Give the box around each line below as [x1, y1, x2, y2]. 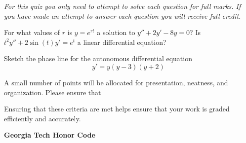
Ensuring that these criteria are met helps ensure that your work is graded [4, 104, 230, 114]
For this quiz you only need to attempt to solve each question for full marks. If [4, 1, 241, 11]
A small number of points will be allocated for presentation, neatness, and [4, 77, 228, 87]
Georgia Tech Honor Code [4, 130, 95, 140]
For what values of [4, 27, 60, 37]
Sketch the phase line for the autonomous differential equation [4, 53, 192, 64]
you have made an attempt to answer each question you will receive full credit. [4, 10, 241, 21]
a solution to [97, 27, 135, 37]
